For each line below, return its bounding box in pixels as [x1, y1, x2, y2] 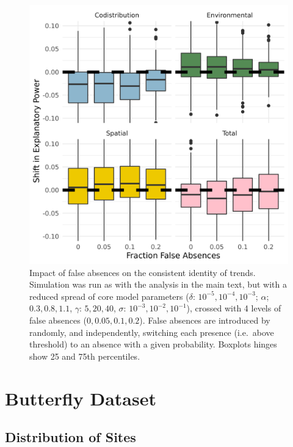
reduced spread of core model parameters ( [29, 289, 189, 302]
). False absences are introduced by [139, 313, 270, 326]
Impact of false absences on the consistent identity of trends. [29, 266, 256, 278]
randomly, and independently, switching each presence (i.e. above [29, 325, 274, 338]
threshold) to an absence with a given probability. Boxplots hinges [29, 338, 277, 351]
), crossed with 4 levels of [186, 302, 281, 314]
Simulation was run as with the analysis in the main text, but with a [29, 278, 287, 291]
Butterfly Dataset [5, 385, 156, 410]
